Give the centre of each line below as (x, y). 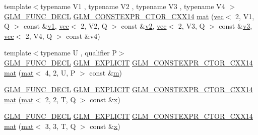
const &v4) (83, 36)
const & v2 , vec (144, 26)
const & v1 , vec (46, 26)
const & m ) (106, 72)
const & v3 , (236, 26)
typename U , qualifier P (79, 53)
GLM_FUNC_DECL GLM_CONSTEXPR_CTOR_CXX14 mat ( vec (114, 16)
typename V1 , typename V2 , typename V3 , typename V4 (133, 6)
